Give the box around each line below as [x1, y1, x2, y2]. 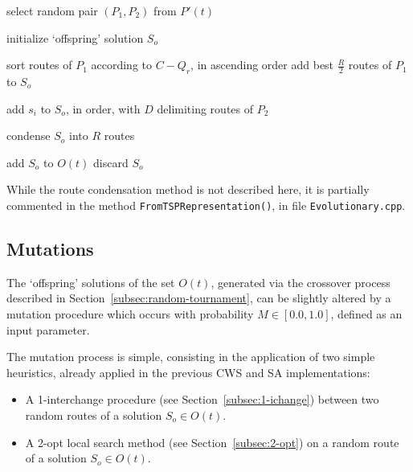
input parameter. [6, 321, 90, 338]
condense [6, 127, 51, 144]
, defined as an [330, 306, 403, 322]
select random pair [6, 2, 98, 18]
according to [91, 56, 153, 73]
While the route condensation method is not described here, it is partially [6, 181, 370, 198]
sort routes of [6, 56, 72, 73]
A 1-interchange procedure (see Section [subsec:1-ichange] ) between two [25, 391, 379, 408]
